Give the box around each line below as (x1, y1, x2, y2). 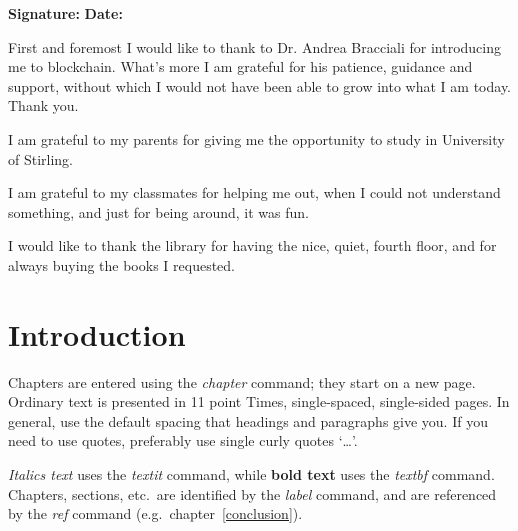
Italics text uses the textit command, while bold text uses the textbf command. (8, 464, 495, 485)
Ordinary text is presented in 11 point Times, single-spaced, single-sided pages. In (8, 391, 510, 412)
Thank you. (8, 95, 79, 116)
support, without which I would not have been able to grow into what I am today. (8, 75, 512, 96)
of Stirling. (8, 148, 74, 169)
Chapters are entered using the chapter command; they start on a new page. (8, 371, 476, 392)
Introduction (8, 313, 186, 354)
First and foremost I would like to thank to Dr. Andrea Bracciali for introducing (8, 36, 501, 57)
